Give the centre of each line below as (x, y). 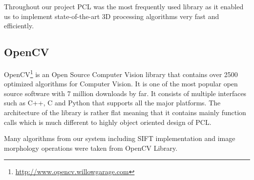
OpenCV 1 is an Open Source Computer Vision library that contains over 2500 (121, 73)
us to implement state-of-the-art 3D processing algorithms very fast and (112, 16)
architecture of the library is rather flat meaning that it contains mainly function (125, 112)
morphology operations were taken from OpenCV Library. (91, 148)
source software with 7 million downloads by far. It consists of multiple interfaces (125, 93)
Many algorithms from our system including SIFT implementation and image (120, 138)
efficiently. (19, 26)
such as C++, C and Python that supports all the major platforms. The (112, 103)
